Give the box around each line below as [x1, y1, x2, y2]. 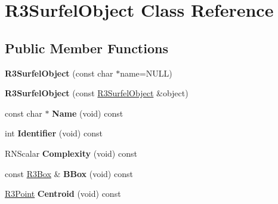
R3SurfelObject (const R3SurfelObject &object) [5, 87, 189, 99]
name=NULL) [120, 66, 172, 79]
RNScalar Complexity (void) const [5, 147, 137, 159]
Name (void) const [52, 106, 123, 119]
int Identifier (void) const [5, 127, 103, 139]
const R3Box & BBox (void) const [5, 167, 133, 179]
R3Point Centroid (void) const [5, 187, 121, 200]
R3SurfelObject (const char [5, 66, 113, 79]
